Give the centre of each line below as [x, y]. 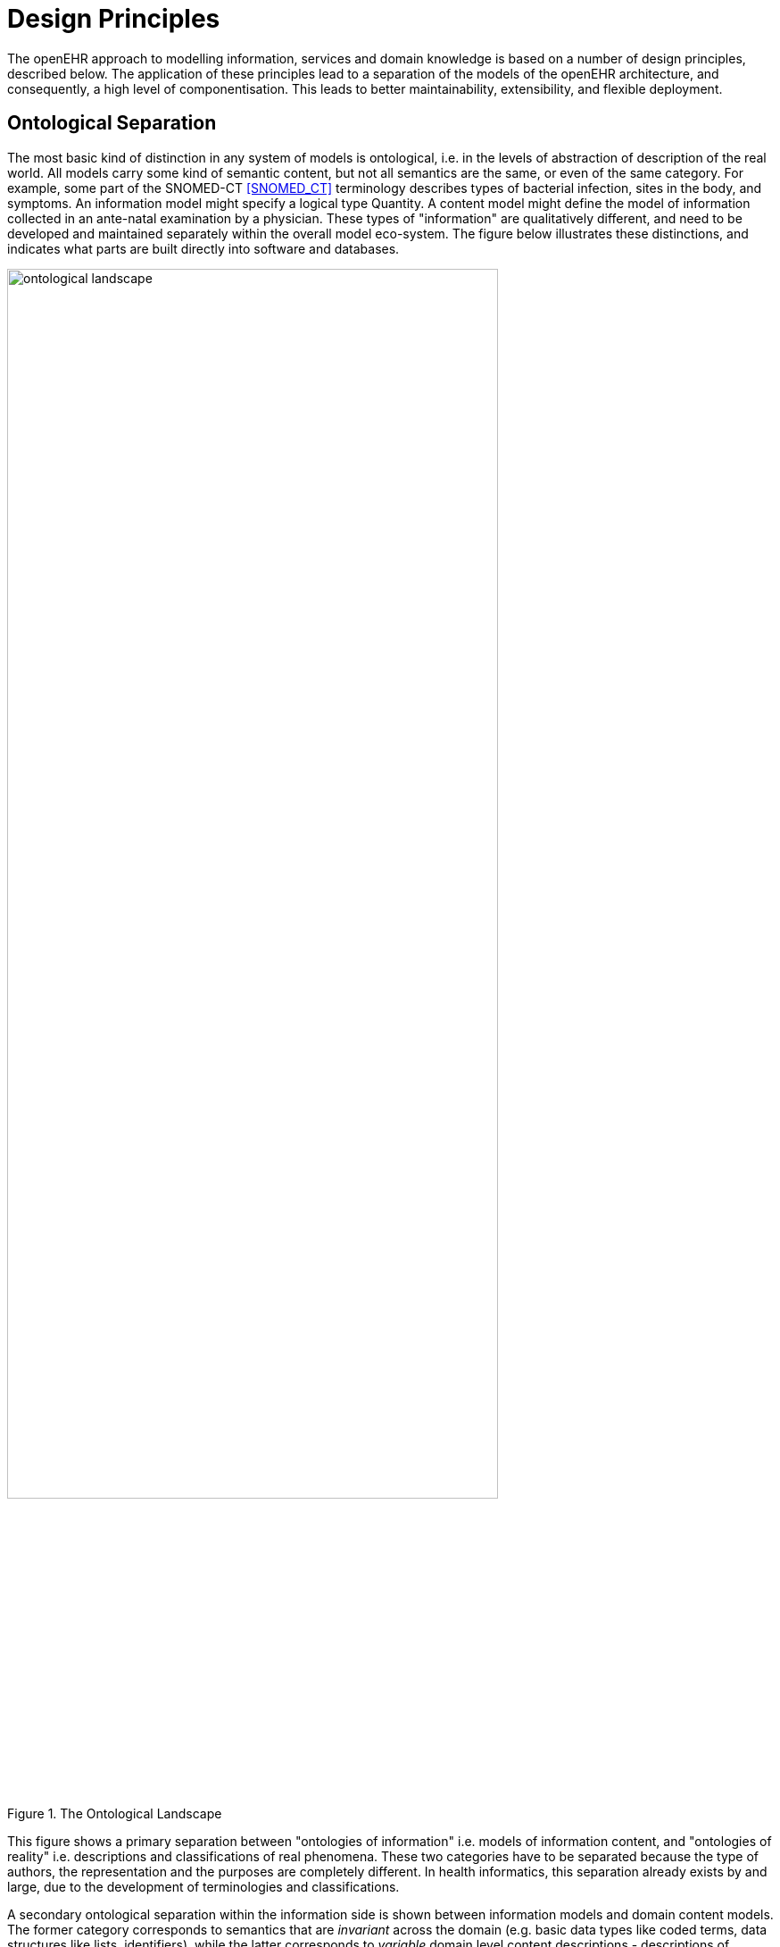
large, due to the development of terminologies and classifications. [203, 1887]
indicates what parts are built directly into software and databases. [203, 248]
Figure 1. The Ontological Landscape [115, 1814]
